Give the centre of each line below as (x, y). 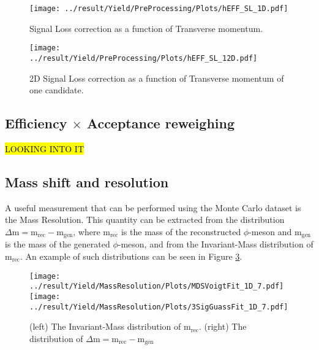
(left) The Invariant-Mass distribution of (105, 326)
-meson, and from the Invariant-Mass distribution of (216, 244)
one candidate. (57, 90)
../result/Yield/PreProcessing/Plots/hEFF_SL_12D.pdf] (144, 58)
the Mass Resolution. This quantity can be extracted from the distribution (145, 220)
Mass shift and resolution (87, 181)
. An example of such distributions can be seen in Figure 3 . (131, 256)
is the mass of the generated (58, 244)
